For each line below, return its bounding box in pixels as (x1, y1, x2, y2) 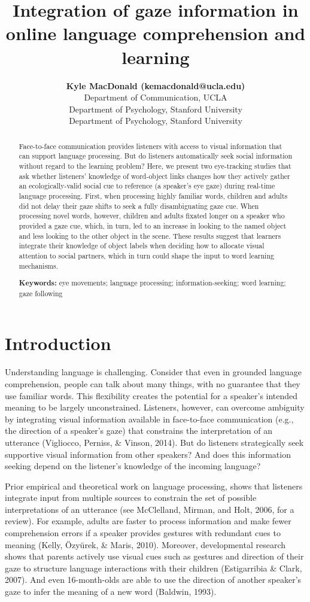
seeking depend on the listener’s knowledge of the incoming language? (5, 460, 261, 472)
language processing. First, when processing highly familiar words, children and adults (19, 190, 288, 200)
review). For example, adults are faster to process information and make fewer (5, 515, 291, 527)
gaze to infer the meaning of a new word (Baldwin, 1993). (5, 585, 217, 598)
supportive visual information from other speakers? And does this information (5, 448, 291, 460)
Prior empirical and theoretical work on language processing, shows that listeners (5, 479, 303, 492)
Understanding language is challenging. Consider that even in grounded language (5, 366, 302, 378)
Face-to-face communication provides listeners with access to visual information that (19, 141, 282, 151)
